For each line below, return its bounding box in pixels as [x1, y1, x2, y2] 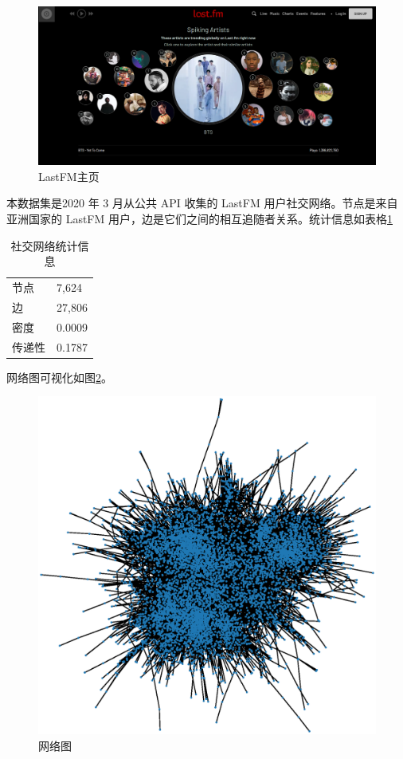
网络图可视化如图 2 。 [6, 368, 112, 385]
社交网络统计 [10, 237, 78, 254]
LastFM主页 [38, 167, 100, 184]
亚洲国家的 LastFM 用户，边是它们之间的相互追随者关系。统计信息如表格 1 [6, 210, 393, 226]
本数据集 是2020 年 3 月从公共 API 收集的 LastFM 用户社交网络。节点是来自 [6, 195, 398, 211]
